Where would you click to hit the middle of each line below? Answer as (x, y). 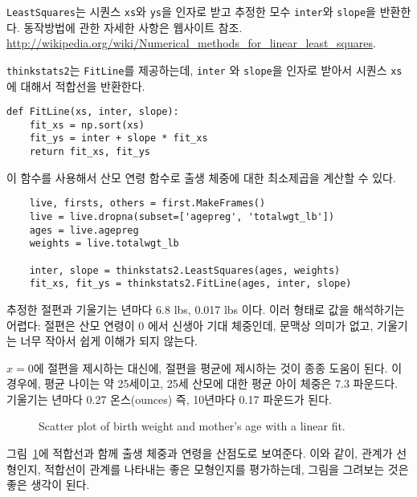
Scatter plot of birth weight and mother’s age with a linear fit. (192, 426)
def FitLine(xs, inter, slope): (93, 112)
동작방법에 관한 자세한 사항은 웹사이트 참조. (133, 27)
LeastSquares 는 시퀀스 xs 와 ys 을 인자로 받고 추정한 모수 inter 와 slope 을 (191, 11)
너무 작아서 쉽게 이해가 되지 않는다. (109, 341)
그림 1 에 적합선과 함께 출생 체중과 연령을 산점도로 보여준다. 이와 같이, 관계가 (200, 453)
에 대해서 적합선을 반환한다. (76, 86)
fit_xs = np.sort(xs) (87, 125)
